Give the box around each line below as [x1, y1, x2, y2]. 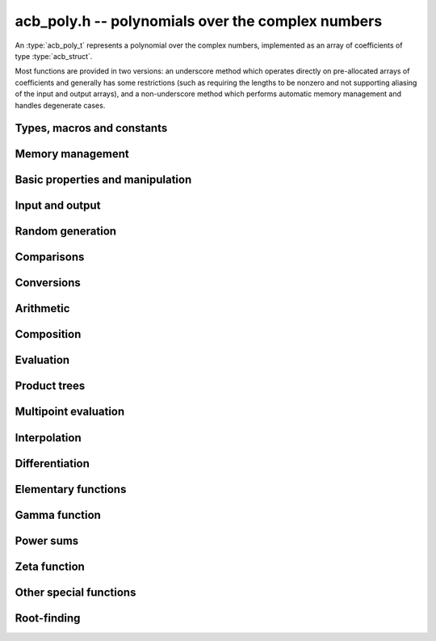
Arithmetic [15, 302, 70, 315]
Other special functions [15, 585, 136, 599]
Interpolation [15, 431, 82, 445]
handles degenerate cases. [15, 100, 106, 110]
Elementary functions [15, 482, 127, 496]
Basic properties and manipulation [15, 173, 192, 187]
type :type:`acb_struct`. [15, 51, 93, 61]
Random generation [15, 225, 117, 238]
